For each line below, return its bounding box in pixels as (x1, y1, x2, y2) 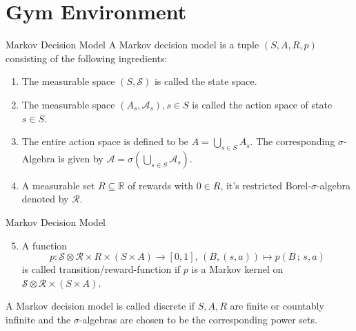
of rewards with (127, 178, 193, 192)
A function (21, 238, 68, 252)
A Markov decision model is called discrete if (6, 299, 195, 313)
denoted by (21, 191, 69, 206)
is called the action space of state (192, 97, 333, 111)
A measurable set (21, 178, 95, 192)
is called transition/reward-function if (21, 262, 181, 276)
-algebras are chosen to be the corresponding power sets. (79, 312, 317, 327)
